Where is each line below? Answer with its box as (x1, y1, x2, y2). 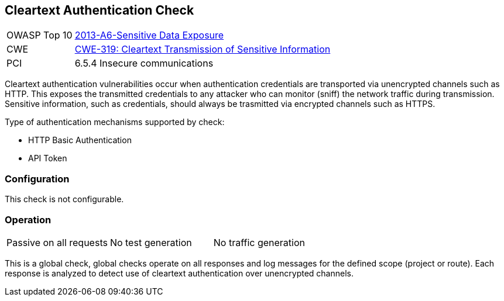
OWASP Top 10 (6, 29, 73, 41)
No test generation (109, 236, 192, 248)
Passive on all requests (6, 236, 108, 248)
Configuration (5, 172, 70, 185)
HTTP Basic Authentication (28, 135, 132, 146)
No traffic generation (213, 236, 305, 248)
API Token (28, 153, 67, 164)
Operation (5, 213, 52, 226)
